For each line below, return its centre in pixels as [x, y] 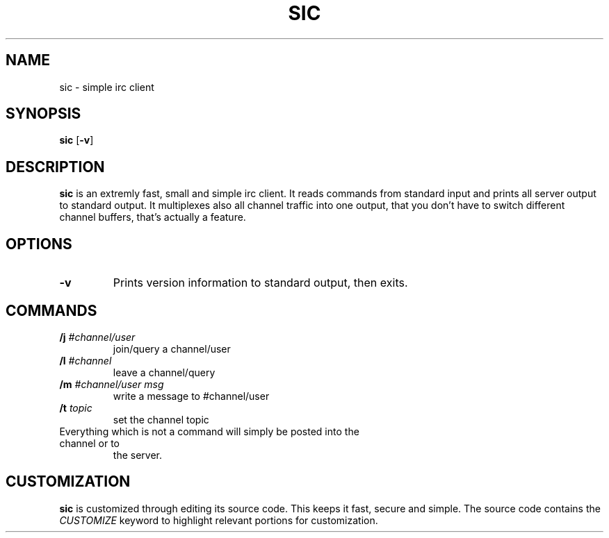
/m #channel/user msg [112, 384]
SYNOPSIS [43, 114]
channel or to [90, 443]
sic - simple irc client [107, 87]
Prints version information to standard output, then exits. [260, 283]
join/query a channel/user [172, 348]
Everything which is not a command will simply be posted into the [209, 431]
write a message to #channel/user [191, 396]
